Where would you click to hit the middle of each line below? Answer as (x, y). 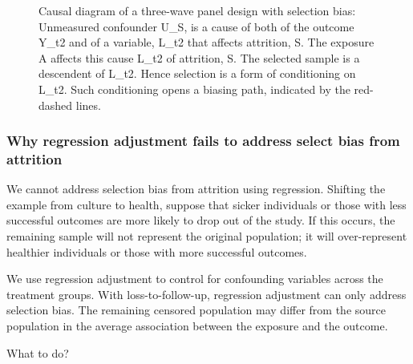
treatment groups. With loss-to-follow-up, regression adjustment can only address (206, 294)
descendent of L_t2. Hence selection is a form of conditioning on (197, 73)
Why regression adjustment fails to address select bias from (203, 141)
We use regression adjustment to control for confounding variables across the (195, 279)
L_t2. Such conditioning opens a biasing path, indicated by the (194, 89)
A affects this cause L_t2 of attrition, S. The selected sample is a (199, 57)
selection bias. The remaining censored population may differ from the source (196, 310)
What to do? (38, 352)
